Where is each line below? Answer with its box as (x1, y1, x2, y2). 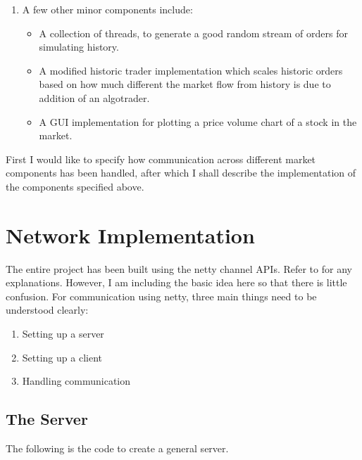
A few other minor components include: (22, 2, 193, 16)
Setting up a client (22, 350, 102, 364)
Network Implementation (6, 220, 255, 249)
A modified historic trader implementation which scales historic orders (39, 63, 343, 77)
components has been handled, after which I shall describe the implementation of (6, 165, 356, 180)
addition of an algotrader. (39, 90, 150, 105)
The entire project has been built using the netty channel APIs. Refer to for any (6, 261, 352, 276)
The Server (6, 408, 88, 430)
